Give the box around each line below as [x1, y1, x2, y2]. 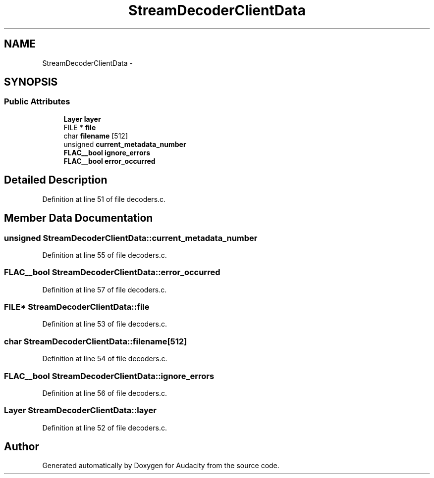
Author [4, 440, 39, 453]
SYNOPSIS [4, 76, 58, 89]
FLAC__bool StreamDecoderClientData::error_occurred [4, 267, 220, 278]
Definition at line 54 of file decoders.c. [42, 354, 167, 363]
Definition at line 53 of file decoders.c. [42, 320, 167, 329]
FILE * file [63, 123, 96, 132]
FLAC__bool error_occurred [63, 156, 156, 165]
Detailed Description [4, 174, 108, 187]
